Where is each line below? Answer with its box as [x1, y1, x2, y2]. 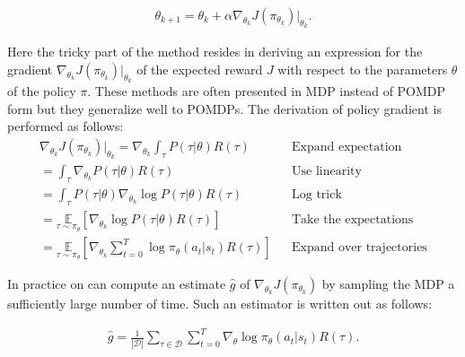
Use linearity [292, 165, 362, 178]
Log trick [292, 187, 342, 201]
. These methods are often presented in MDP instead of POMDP [87, 82, 446, 100]
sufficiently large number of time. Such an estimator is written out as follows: [7, 294, 433, 313]
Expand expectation [292, 140, 402, 153]
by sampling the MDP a [321, 274, 455, 293]
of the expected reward [136, 59, 263, 78]
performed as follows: [7, 117, 124, 135]
